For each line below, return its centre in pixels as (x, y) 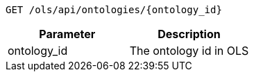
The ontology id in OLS (189, 51)
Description (189, 34)
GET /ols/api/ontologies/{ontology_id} (114, 10)
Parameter (67, 34)
